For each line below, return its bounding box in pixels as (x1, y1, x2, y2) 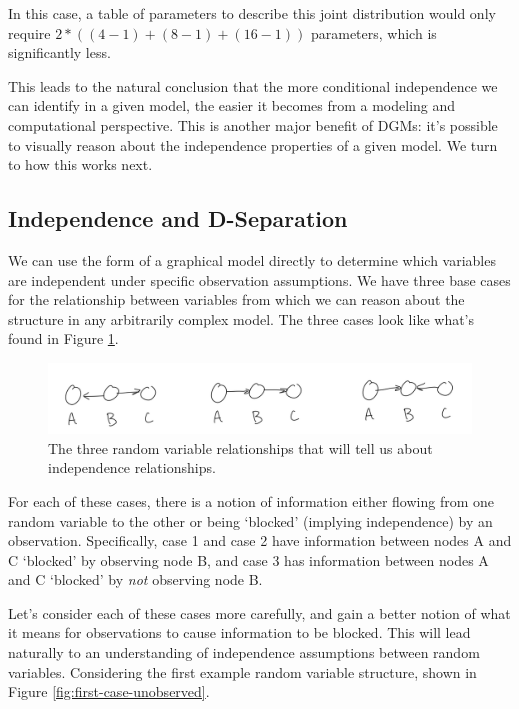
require (8, 22, 51, 43)
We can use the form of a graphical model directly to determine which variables (8, 249, 496, 270)
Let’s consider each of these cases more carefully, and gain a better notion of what (8, 602, 511, 623)
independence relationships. (48, 457, 216, 478)
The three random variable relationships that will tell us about (48, 437, 433, 458)
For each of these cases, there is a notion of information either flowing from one (8, 490, 495, 511)
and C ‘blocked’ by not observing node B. (8, 569, 263, 590)
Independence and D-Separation (8, 203, 348, 234)
